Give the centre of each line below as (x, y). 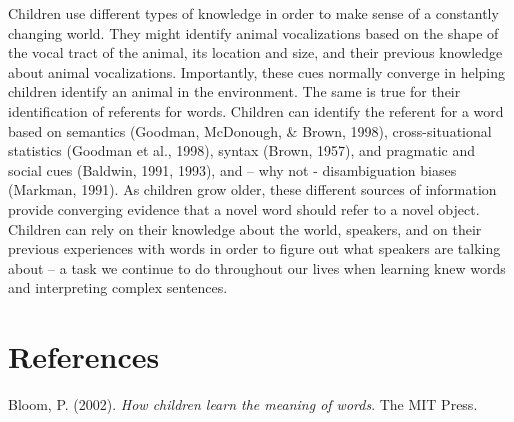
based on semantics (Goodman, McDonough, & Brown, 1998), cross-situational (250, 130)
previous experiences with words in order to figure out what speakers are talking (254, 248)
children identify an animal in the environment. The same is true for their (234, 91)
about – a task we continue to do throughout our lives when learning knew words (257, 267)
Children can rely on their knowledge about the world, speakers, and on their (245, 228)
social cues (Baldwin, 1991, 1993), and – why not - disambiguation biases (232, 169)
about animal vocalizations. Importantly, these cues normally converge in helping (256, 71)
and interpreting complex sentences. (118, 287)
